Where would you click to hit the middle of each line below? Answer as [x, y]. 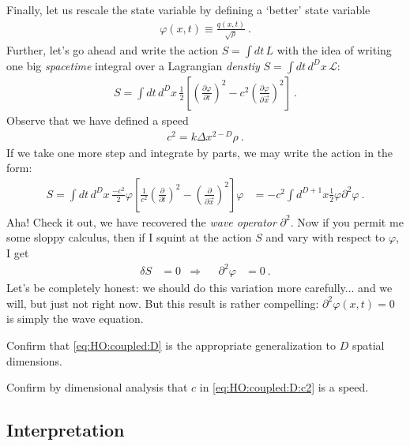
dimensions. [34, 360]
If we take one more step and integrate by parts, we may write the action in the [200, 152]
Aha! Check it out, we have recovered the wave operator [141, 221]
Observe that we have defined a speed [98, 120]
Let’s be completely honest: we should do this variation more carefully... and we [199, 288]
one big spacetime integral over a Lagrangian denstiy [133, 65]
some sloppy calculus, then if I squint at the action [129, 237]
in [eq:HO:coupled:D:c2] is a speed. [284, 387]
